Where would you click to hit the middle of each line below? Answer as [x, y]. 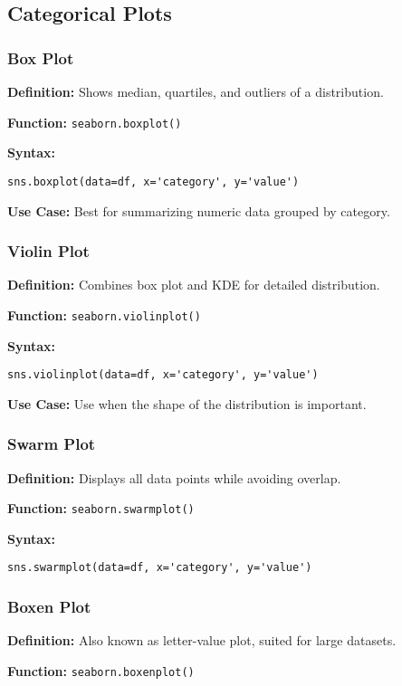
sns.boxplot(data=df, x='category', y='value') [153, 181]
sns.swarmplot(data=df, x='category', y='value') [160, 568]
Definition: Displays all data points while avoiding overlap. [174, 477]
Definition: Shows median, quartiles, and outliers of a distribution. [196, 91]
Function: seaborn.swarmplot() [101, 508]
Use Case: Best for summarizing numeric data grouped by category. [199, 210]
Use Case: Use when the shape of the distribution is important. [187, 403]
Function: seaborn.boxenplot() [101, 670]
